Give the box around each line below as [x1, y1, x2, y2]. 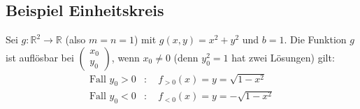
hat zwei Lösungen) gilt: [231, 50, 335, 64]
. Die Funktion [284, 32, 347, 47]
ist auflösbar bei [6, 50, 74, 64]
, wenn [111, 50, 140, 64]
